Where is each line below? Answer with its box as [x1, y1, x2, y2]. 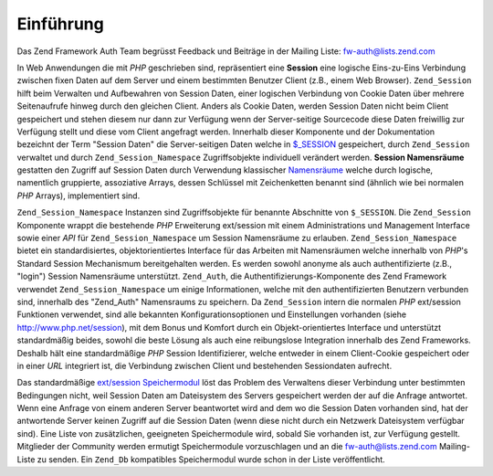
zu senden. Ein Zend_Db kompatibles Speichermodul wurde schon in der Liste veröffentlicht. [37, 453, 385, 465]
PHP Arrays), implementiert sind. [16, 190, 141, 201]
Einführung [16, 14, 104, 34]
